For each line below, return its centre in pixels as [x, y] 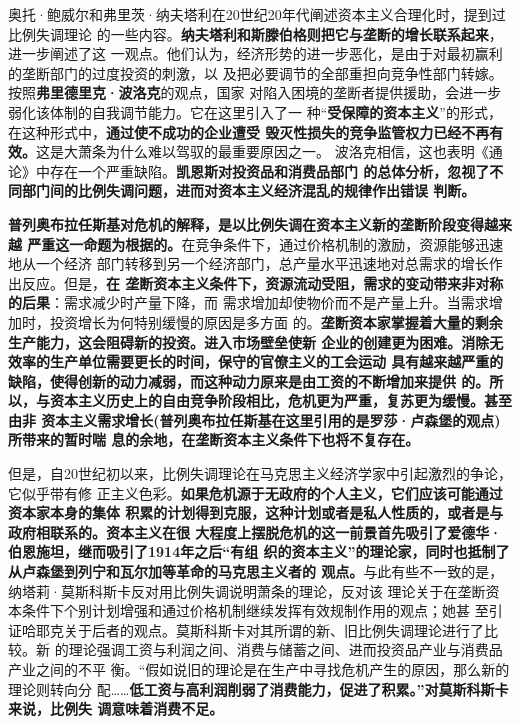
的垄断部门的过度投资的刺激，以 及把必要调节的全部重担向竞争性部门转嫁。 [255, 72]
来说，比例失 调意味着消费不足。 [116, 708]
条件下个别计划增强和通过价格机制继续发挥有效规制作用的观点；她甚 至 [255, 610]
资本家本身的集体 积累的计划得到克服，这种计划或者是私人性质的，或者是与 [256, 512]
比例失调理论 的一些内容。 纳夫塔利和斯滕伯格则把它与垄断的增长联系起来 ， [255, 33]
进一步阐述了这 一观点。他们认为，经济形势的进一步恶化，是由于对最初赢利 [255, 53]
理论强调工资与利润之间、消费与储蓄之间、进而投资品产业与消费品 [285, 649]
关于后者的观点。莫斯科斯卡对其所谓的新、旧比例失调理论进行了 [273, 629]
